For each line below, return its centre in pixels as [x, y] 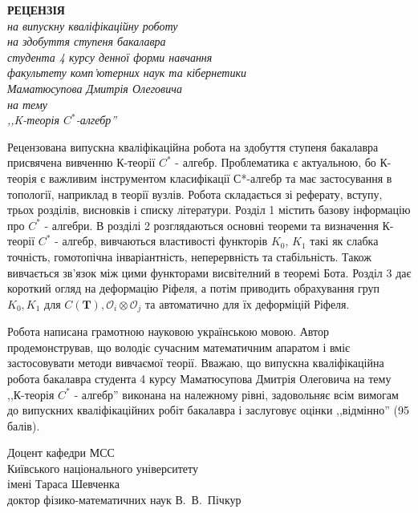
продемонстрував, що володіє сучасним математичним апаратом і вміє [179, 347]
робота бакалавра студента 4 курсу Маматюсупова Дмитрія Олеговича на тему [199, 378]
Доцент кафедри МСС [61, 452]
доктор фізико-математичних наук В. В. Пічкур [124, 500]
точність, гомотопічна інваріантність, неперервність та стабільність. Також [189, 256]
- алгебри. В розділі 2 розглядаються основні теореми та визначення [211, 225]
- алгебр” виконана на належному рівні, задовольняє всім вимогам [236, 394]
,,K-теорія [33, 120]
